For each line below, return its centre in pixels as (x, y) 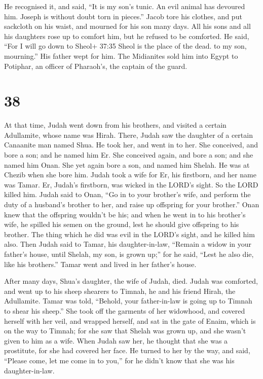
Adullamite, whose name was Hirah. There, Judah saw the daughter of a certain (128, 135)
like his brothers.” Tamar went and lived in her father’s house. (100, 264)
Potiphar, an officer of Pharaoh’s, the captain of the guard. (96, 66)
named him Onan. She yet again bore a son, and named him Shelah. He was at (127, 164)
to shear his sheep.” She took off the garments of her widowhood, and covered (125, 310)
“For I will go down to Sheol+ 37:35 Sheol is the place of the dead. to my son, (125, 46)
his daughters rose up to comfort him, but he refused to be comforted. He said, (127, 36)
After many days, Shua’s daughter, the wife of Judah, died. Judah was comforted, (131, 281)
